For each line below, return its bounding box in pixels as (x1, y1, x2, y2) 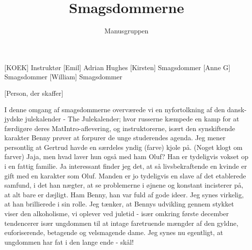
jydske (4, 114, 23, 124)
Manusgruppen (104, 26, 149, 36)
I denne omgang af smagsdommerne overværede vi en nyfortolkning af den (4, 104, 225, 114)
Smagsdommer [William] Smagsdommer (4, 72, 123, 82)
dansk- (227, 104, 247, 114)
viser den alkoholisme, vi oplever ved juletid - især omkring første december (4, 208, 229, 219)
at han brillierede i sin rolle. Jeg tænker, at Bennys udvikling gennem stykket (4, 199, 234, 209)
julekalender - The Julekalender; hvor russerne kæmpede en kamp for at (25, 114, 239, 124)
